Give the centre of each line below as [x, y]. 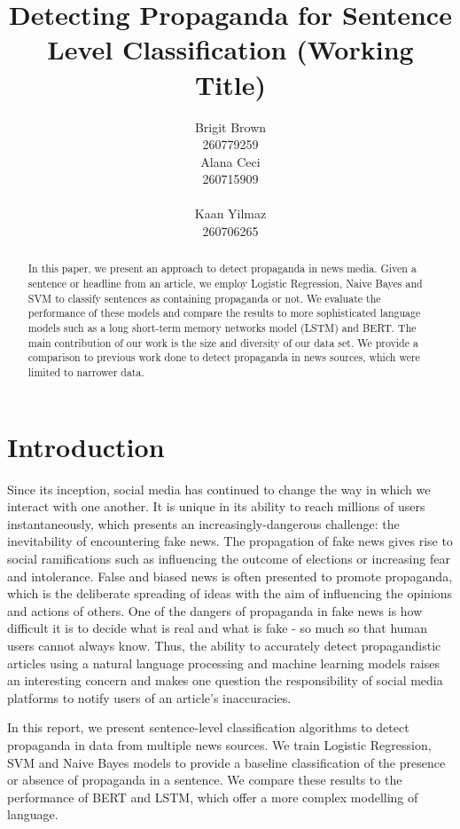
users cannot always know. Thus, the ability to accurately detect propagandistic [224, 645]
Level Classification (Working [230, 49]
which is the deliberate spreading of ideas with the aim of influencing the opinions [230, 593]
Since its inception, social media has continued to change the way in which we [219, 489]
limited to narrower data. [86, 372]
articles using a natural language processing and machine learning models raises [224, 663]
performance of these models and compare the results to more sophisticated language [224, 313]
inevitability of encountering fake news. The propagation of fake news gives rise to [230, 541]
